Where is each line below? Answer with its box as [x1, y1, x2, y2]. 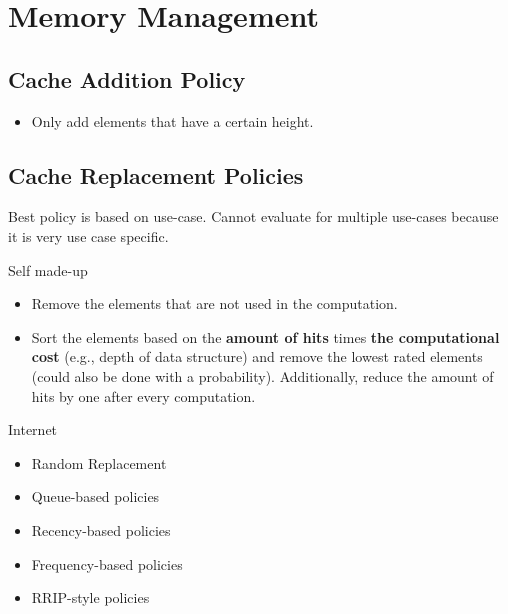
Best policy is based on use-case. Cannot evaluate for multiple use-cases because [8, 206, 499, 227]
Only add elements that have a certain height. [31, 110, 314, 131]
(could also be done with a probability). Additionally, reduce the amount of [31, 365, 494, 386]
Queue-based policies [31, 486, 160, 507]
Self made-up [8, 259, 88, 280]
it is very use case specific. [8, 225, 169, 246]
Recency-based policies [31, 519, 171, 540]
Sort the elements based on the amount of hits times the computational [31, 326, 500, 347]
